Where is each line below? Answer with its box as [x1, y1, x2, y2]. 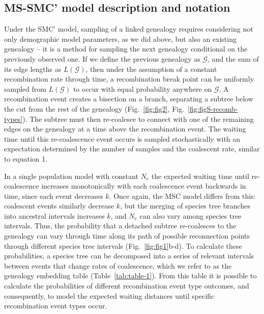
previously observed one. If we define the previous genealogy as [4, 53, 200, 64]
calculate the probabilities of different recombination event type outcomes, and [4, 280, 249, 291]
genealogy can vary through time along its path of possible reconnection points [4, 230, 250, 241]
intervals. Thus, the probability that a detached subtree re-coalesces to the [4, 220, 237, 231]
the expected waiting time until [151, 170, 249, 181]
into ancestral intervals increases [4, 210, 105, 221]
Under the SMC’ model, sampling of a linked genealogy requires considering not [4, 23, 253, 34]
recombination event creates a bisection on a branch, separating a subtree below [4, 93, 254, 104]
